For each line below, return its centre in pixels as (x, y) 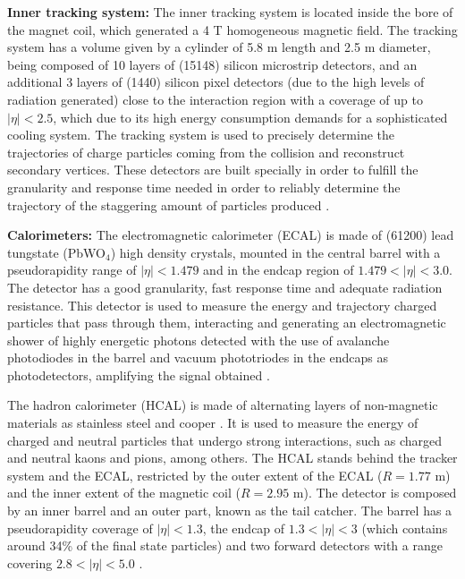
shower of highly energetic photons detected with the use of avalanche (199, 340)
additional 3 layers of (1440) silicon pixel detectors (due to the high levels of (216, 82)
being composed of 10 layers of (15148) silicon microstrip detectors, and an (212, 64)
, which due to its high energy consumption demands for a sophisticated (250, 117)
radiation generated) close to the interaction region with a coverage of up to (215, 99)
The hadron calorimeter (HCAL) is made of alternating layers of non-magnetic (223, 405)
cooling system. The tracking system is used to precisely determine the (201, 135)
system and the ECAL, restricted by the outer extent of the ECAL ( (195, 475)
